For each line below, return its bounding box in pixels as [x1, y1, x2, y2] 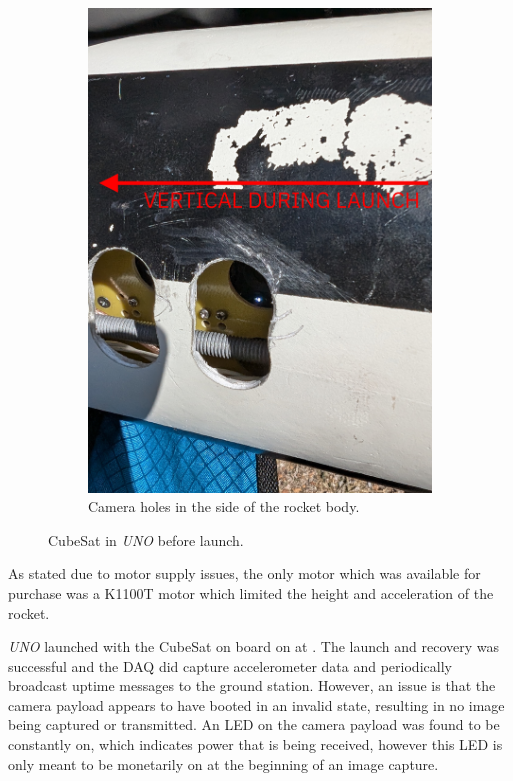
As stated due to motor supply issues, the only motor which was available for [8, 563, 481, 584]
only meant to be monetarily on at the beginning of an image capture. [8, 753, 439, 774]
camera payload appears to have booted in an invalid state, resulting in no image [8, 694, 505, 715]
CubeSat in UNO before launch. [48, 529, 244, 550]
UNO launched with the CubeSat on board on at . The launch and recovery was [8, 636, 500, 657]
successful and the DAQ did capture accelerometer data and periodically [8, 655, 452, 676]
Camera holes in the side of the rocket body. [88, 496, 360, 517]
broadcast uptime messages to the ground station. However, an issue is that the [8, 675, 496, 696]
